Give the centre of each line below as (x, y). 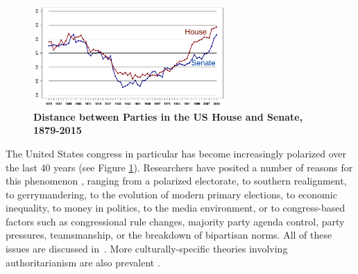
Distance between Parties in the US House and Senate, (168, 116)
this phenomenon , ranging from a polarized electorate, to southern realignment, (176, 181)
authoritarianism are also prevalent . (83, 262)
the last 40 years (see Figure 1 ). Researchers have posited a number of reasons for (179, 167)
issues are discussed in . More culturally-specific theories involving (147, 249)
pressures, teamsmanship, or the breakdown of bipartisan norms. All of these (169, 235)
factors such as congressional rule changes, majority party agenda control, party (175, 221)
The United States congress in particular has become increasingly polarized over (176, 153)
